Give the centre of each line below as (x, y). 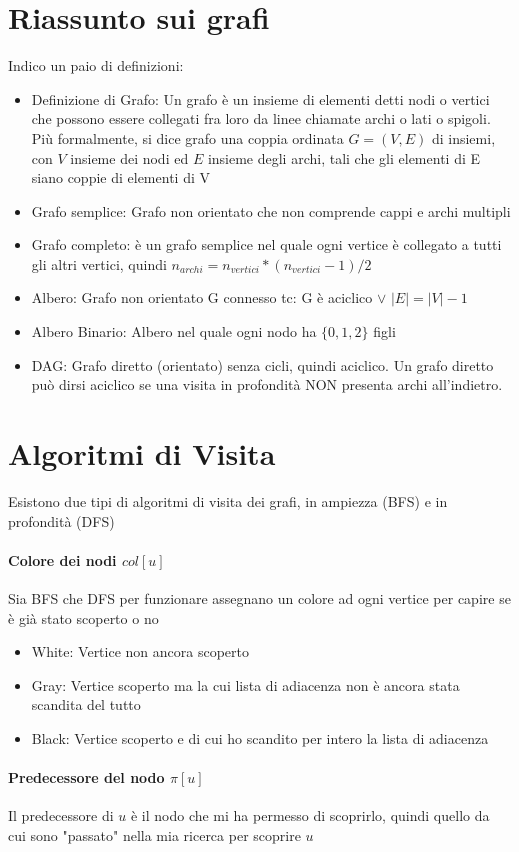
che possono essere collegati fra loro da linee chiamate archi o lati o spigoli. (261, 118)
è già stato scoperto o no (83, 617)
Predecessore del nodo (86, 777)
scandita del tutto (86, 704)
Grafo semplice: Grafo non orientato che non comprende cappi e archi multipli (271, 210)
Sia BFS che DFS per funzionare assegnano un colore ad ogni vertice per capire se (259, 597)
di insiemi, (463, 137)
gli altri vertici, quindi (99, 263)
